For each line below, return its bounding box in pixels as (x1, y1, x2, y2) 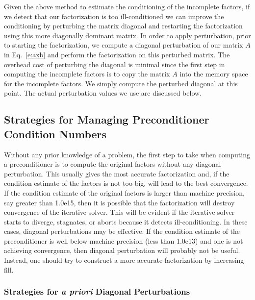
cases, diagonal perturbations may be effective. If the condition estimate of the (4, 226, 240, 236)
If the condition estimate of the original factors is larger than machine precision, (4, 187, 245, 198)
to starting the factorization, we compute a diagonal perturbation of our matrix (4, 40, 243, 50)
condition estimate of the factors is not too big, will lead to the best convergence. (4, 178, 248, 188)
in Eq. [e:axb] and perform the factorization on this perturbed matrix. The (4, 49, 230, 59)
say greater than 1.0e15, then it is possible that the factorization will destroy (4, 197, 235, 207)
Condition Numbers (4, 126, 107, 141)
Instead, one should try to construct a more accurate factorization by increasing (4, 255, 244, 265)
